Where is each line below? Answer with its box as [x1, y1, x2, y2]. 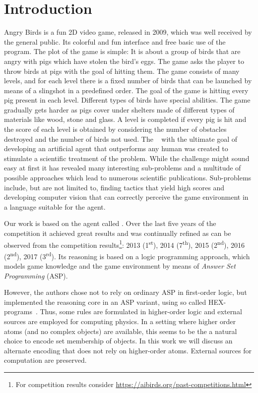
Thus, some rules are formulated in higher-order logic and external [40, 306, 242, 317]
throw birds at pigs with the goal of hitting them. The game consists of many [4, 65, 240, 76]
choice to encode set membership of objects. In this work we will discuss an [4, 336, 233, 346]
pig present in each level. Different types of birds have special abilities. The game [4, 95, 251, 105]
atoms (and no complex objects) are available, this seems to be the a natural [4, 326, 237, 336]
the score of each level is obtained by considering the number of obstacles [4, 124, 227, 134]
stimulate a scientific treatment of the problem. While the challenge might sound [4, 153, 250, 163]
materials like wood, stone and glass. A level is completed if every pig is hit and [4, 114, 247, 124]
